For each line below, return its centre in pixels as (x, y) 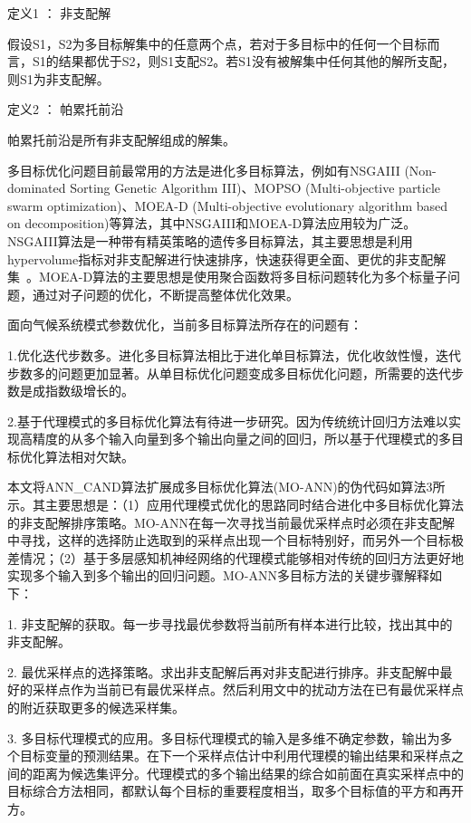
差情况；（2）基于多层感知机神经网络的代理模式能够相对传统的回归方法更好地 (235, 557)
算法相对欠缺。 (89, 456)
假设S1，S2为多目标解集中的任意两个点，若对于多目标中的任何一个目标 (217, 43)
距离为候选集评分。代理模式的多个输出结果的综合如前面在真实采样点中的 (248, 773)
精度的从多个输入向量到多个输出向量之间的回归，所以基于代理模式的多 (241, 439)
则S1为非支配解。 (58, 78)
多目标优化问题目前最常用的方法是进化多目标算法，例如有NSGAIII (204, 170)
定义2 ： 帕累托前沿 (66, 109)
